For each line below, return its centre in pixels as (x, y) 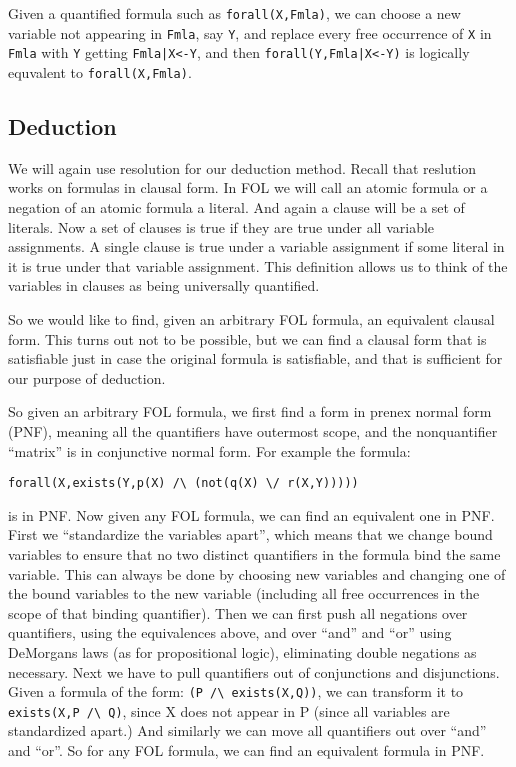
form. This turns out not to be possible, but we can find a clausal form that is (247, 338)
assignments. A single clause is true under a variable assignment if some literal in (256, 246)
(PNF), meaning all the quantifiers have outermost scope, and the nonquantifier (253, 430)
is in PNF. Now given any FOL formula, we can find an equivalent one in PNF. (251, 514)
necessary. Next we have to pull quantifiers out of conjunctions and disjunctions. (254, 671)
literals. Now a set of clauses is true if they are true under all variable (221, 226)
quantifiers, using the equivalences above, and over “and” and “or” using (230, 632)
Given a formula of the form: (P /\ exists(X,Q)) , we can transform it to (236, 691)
